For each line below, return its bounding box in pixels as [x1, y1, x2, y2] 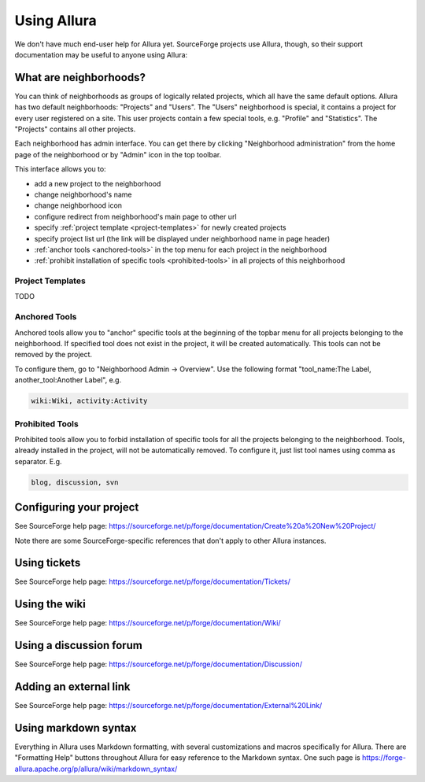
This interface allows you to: [14, 164, 106, 174]
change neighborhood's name [34, 190, 132, 199]
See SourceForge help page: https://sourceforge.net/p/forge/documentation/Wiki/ [14, 618, 281, 628]
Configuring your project [14, 500, 139, 515]
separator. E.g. [14, 456, 62, 466]
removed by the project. [14, 350, 93, 360]
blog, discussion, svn [31, 478, 119, 487]
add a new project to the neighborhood [34, 179, 161, 188]
